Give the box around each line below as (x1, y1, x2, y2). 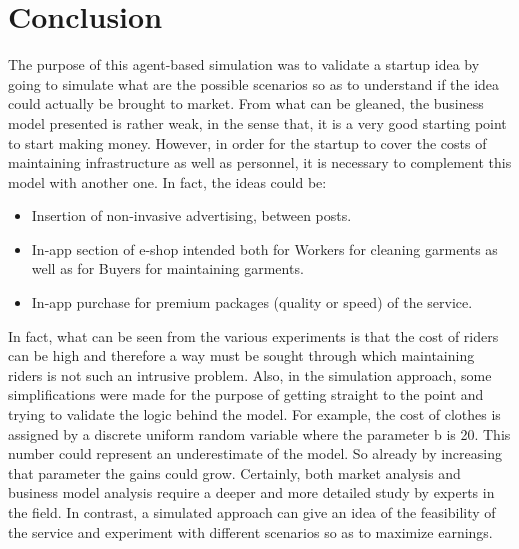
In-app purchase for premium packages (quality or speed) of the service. (31, 292, 473, 313)
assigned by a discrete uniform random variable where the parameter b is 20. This (8, 423, 511, 444)
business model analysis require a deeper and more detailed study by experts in (8, 482, 495, 503)
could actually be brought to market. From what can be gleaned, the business (8, 93, 484, 114)
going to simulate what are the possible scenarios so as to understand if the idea (8, 73, 500, 94)
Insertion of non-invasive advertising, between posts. (31, 205, 352, 226)
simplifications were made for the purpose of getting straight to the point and (8, 384, 484, 405)
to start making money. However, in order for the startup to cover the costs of (8, 132, 487, 153)
